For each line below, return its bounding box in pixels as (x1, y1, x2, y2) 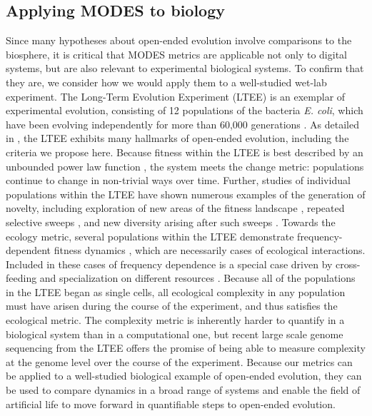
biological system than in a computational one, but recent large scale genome (6, 326, 343, 341)
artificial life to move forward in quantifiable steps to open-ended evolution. (6, 396, 336, 411)
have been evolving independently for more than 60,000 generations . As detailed (6, 116, 359, 131)
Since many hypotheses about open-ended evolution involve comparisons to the (6, 33, 352, 48)
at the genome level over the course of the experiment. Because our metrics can (6, 354, 353, 369)
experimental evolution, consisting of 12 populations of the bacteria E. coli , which (6, 103, 363, 118)
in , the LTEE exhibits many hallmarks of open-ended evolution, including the (6, 131, 349, 146)
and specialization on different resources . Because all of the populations (39, 270, 356, 285)
